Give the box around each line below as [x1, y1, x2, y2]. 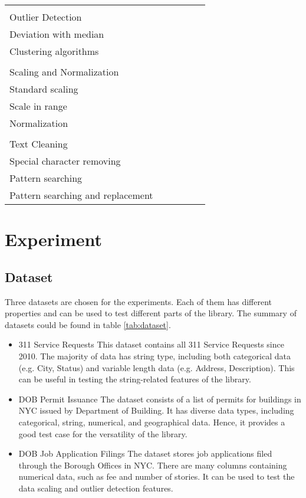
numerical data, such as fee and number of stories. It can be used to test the [18, 470, 295, 483]
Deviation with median [9, 27, 104, 41]
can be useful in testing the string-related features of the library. [18, 373, 251, 385]
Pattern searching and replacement [9, 188, 153, 202]
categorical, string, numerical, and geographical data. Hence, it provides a [18, 415, 285, 428]
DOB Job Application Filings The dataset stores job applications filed [18, 447, 272, 460]
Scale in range [9, 99, 67, 113]
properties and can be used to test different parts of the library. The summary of [5, 307, 297, 319]
